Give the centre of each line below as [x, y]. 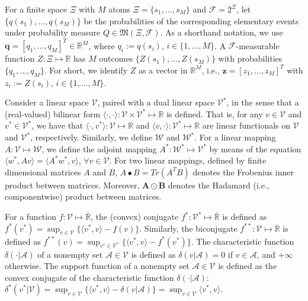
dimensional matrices [43, 172]
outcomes [116, 58]
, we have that [57, 125]
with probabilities [250, 58]
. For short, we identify [86, 70]
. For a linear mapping [235, 137]
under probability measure [53, 32]
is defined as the [248, 266]
